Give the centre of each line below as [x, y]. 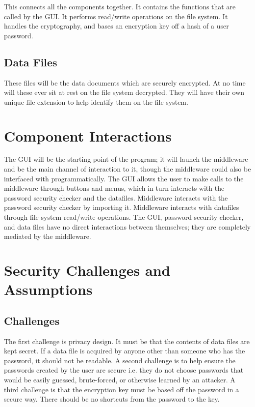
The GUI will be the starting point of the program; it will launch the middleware [126, 159]
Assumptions [48, 289]
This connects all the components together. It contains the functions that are [120, 6]
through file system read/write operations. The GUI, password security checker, [124, 217]
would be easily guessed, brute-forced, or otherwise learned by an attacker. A [120, 379]
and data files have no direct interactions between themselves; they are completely [127, 226]
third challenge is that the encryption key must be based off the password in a [122, 389]
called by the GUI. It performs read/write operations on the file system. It [116, 16]
